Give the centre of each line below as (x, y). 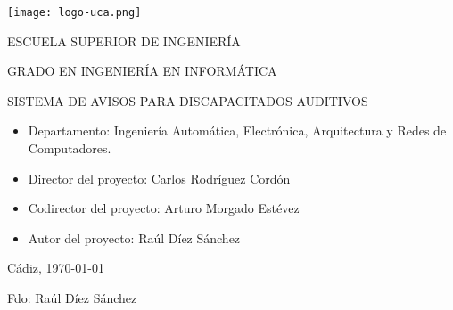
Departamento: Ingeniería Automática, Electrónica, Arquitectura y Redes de (237, 131)
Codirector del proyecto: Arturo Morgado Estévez (164, 208)
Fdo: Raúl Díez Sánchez (72, 298)
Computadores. (70, 148)
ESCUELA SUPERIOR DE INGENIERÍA (124, 41)
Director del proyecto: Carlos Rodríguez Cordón (159, 178)
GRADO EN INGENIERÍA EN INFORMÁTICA (142, 71)
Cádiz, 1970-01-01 (56, 268)
